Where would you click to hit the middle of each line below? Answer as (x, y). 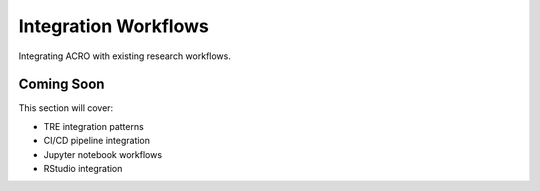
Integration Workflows (113, 26)
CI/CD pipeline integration (96, 141)
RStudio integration (83, 169)
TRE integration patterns (93, 126)
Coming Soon (61, 84)
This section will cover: (66, 108)
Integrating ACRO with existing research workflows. (125, 56)
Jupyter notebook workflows (103, 154)
